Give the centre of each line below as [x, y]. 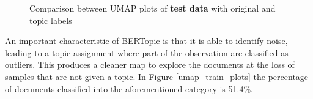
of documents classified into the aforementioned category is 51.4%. [129, 88]
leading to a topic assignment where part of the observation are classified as [147, 52]
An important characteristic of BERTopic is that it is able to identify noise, [146, 41]
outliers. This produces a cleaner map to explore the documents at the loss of [150, 64]
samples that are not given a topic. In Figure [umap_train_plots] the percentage [157, 76]
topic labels [51, 20]
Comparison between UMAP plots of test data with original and [153, 8]
